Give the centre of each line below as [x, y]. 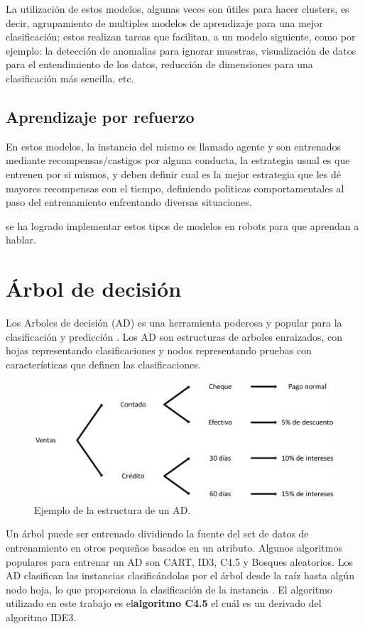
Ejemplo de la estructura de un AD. [113, 509]
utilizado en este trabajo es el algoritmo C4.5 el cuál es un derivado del [164, 603]
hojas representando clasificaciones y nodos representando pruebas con [159, 350]
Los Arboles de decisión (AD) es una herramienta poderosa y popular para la [174, 323]
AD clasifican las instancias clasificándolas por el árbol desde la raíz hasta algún [180, 575]
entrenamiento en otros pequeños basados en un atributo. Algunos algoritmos [174, 548]
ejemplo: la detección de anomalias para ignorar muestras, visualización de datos [181, 50]
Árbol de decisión [94, 289]
